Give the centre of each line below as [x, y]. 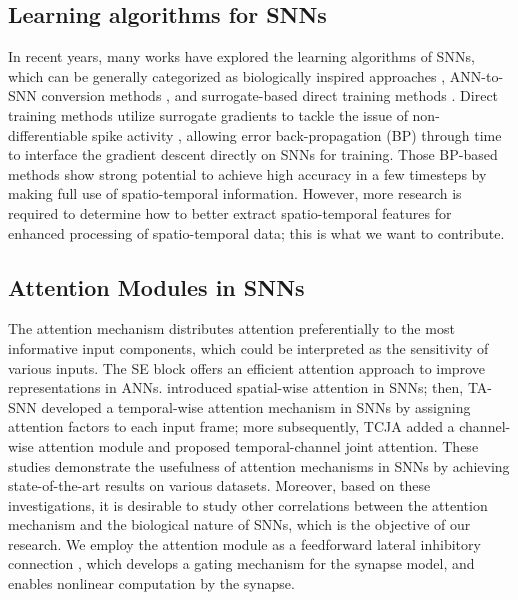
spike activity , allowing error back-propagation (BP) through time [297, 134]
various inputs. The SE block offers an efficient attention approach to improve [246, 367]
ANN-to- [476, 75]
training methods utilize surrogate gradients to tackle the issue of [208, 114]
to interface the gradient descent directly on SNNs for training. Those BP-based [253, 154]
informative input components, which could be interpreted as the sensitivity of [248, 347]
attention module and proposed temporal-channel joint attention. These [258, 445]
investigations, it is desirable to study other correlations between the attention [248, 504]
